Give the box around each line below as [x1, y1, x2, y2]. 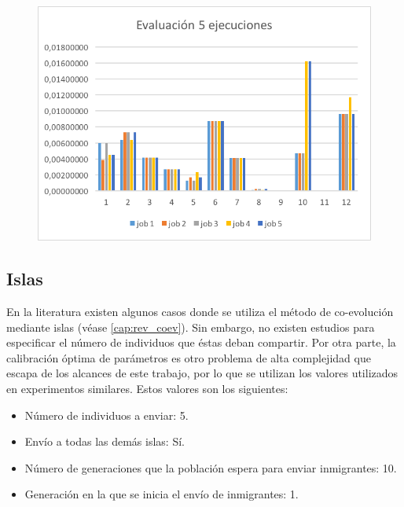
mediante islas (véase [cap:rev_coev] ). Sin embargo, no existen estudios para [6, 318, 375, 335]
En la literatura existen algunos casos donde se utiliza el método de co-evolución [6, 303, 394, 319]
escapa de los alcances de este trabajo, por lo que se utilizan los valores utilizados [6, 365, 398, 381]
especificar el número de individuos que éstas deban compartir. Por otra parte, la [6, 334, 396, 351]
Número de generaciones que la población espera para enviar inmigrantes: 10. [24, 459, 397, 476]
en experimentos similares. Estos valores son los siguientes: [6, 380, 288, 396]
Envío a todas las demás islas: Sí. [24, 433, 185, 450]
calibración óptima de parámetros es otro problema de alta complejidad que [6, 349, 371, 366]
